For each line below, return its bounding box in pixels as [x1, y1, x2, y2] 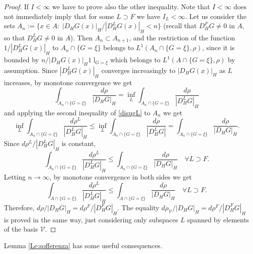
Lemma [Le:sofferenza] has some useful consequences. [4, 240, 162, 250]
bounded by [4, 54, 39, 65]
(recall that [163, 20, 197, 31]
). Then [70, 32, 93, 42]
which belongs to [110, 54, 160, 65]
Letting [4, 171, 26, 181]
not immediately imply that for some [4, 11, 115, 21]
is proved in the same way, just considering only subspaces [4, 214, 178, 224]
